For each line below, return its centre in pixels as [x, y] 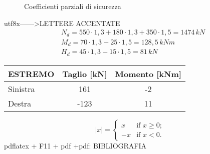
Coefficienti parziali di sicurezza [73, 6]
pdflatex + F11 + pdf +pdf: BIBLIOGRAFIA [75, 145]
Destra [20, 103]
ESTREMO [31, 73]
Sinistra [22, 88]
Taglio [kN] [85, 73]
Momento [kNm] [148, 73]
